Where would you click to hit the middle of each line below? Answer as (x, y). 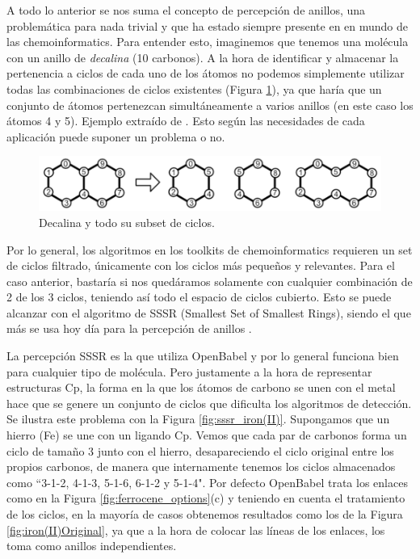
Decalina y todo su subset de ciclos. (127, 222)
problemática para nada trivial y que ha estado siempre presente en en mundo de (208, 25)
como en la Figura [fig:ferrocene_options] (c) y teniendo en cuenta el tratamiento (206, 498)
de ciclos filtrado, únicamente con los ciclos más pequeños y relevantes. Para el (201, 265)
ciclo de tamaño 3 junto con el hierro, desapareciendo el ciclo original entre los (200, 450)
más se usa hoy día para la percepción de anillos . (129, 328)
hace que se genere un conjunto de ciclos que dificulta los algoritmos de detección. (209, 403)
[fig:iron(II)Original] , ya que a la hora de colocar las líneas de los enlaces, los (196, 530)
